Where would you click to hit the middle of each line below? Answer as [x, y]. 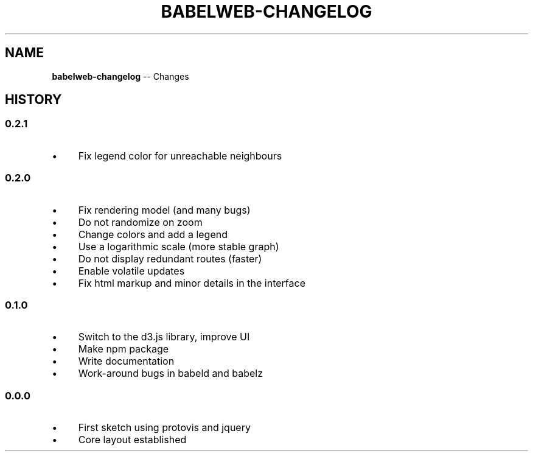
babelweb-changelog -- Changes [120, 76]
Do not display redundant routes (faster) [170, 258]
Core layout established [132, 440]
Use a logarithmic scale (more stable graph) [179, 246]
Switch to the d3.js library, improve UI [164, 337]
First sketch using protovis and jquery [164, 428]
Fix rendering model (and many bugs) [164, 210]
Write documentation [126, 361]
